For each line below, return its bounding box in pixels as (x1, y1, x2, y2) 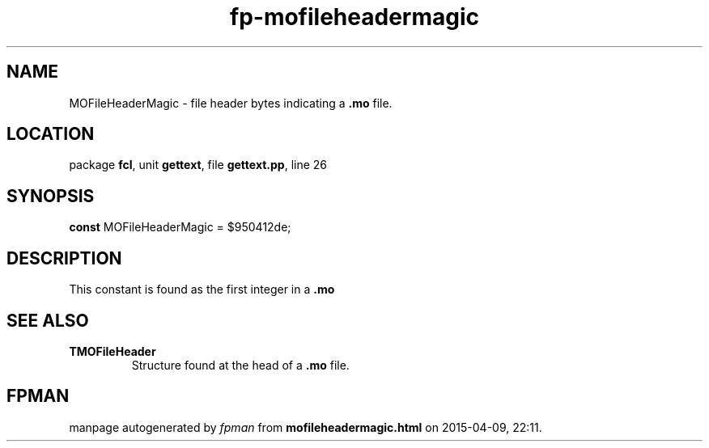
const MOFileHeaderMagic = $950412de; (69, 220, 291, 235)
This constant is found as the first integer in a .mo (69, 282, 335, 297)
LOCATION (6, 124, 95, 145)
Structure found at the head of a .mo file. (131, 357, 350, 372)
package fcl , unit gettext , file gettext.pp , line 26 (69, 158, 327, 172)
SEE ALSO (6, 310, 89, 331)
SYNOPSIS (6, 185, 95, 206)
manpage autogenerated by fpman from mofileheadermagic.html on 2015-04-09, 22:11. (69, 420, 542, 434)
